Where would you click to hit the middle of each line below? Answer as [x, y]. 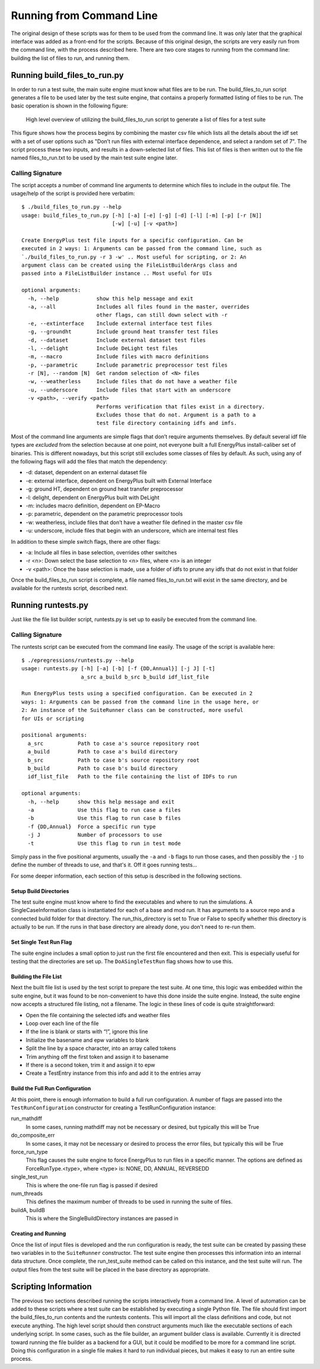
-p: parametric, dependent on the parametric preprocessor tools [104, 514]
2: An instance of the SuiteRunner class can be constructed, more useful [132, 710]
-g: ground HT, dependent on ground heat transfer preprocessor [105, 489]
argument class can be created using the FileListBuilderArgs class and [129, 265]
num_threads [27, 1193]
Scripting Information [51, 1286]
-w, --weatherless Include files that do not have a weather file [132, 381]
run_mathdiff [27, 1119]
